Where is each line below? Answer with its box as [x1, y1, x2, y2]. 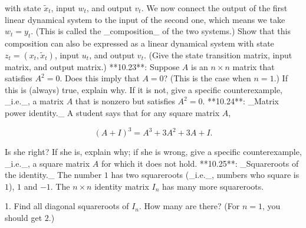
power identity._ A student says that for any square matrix [5, 106, 220, 118]
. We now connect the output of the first [141, 2, 288, 14]
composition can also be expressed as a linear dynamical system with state [5, 37, 274, 49]
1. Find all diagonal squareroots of [5, 200, 129, 212]
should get [5, 212, 42, 224]
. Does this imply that [60, 72, 140, 84]
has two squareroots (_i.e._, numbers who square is [111, 168, 300, 181]
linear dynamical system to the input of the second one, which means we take [5, 13, 285, 25]
